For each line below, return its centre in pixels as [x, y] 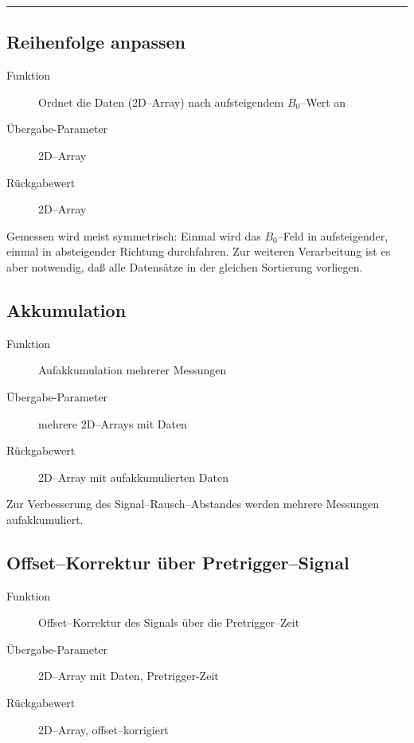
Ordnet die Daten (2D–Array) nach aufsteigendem [161, 102]
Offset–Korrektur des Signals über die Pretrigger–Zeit [169, 622]
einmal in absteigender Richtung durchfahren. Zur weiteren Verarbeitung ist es [199, 251]
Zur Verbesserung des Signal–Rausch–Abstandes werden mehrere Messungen [193, 504]
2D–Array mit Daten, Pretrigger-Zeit [129, 676]
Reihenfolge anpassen [96, 42]
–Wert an [323, 102]
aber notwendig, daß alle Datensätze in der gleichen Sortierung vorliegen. [185, 266]
